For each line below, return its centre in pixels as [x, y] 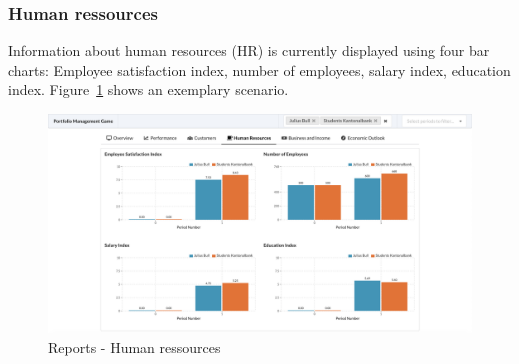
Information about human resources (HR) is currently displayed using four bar [249, 50]
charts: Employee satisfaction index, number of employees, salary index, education [259, 69]
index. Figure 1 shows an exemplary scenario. [148, 89]
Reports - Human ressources [134, 347]
